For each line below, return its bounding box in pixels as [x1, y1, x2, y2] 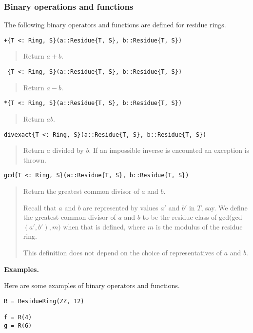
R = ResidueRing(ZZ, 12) [4, 297, 84, 305]
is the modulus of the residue [156, 221, 243, 231]
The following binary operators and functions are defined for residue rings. [4, 20, 226, 30]
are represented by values [83, 202, 158, 212]
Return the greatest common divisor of [23, 186, 139, 196]
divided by [52, 145, 84, 155]
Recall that [23, 202, 57, 212]
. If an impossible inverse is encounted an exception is [89, 145, 250, 155]
